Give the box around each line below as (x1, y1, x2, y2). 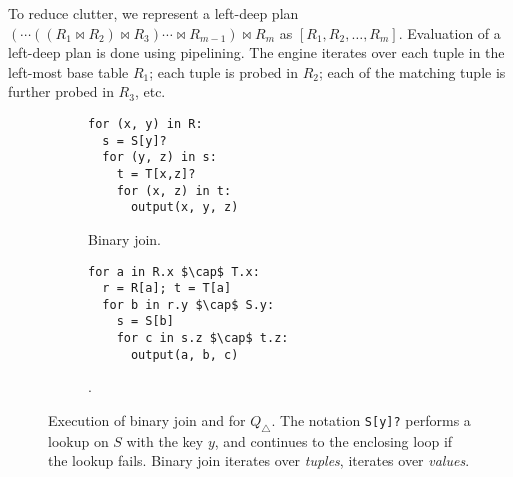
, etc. (134, 81, 166, 102)
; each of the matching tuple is (318, 61, 506, 82)
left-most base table (8, 61, 129, 82)
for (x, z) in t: (116, 183, 232, 198)
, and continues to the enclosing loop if (214, 430, 453, 451)
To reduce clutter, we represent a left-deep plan (8, 3, 299, 23)
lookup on (48, 430, 109, 451)
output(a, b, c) (130, 347, 239, 362)
